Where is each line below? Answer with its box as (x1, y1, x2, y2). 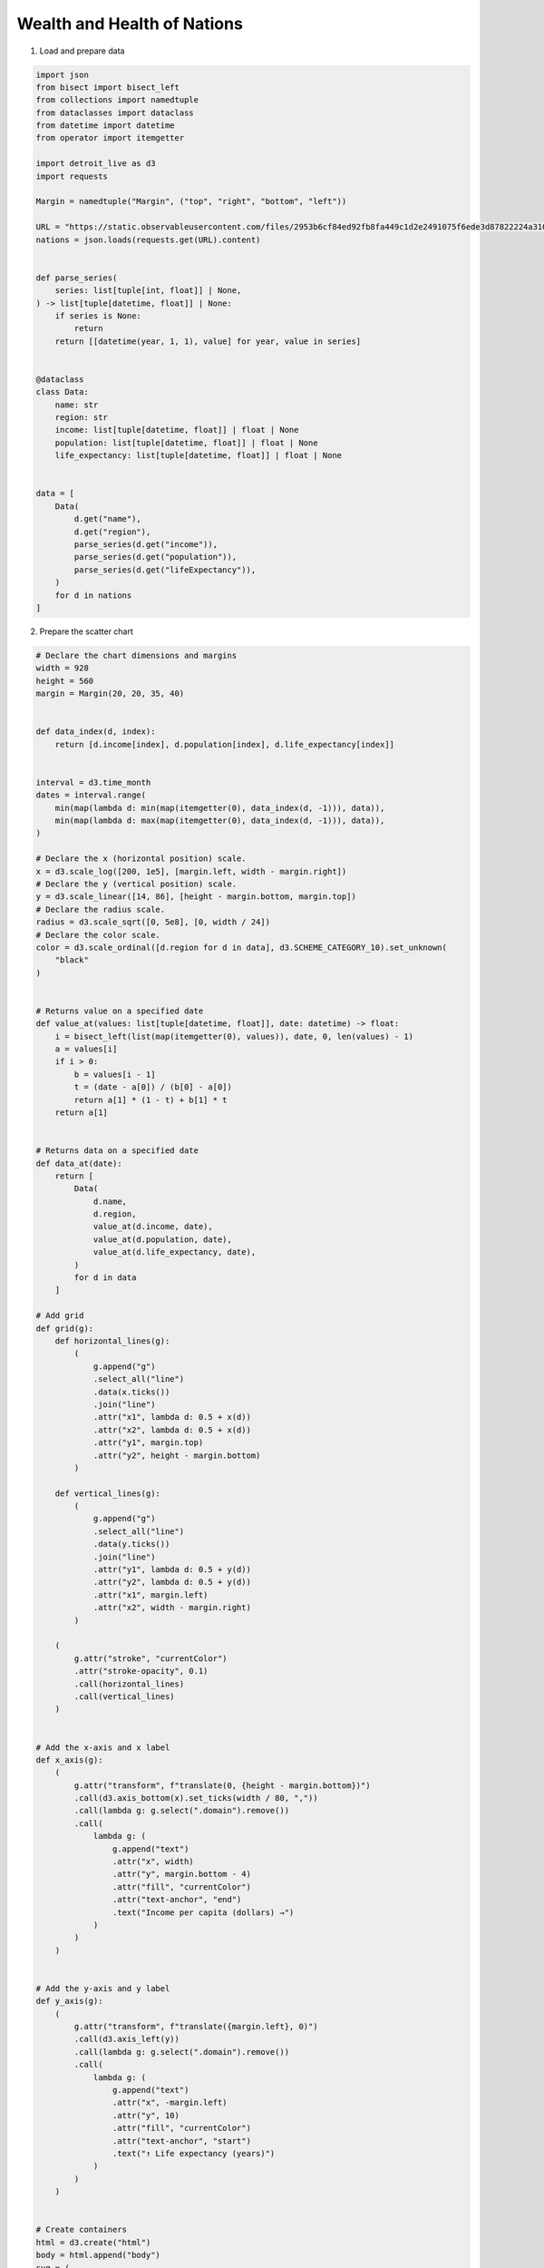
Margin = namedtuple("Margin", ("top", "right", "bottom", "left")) (35, 196, 347, 207)
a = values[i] (54, 1044, 118, 1054)
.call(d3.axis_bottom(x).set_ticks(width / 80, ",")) (73, 1793, 318, 1804)
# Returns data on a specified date (35, 1146, 199, 1156)
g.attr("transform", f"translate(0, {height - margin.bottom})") (73, 1780, 371, 1791)
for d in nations (54, 590, 132, 601)
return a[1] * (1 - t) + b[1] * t (73, 1094, 228, 1105)
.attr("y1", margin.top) (92, 1438, 204, 1448)
